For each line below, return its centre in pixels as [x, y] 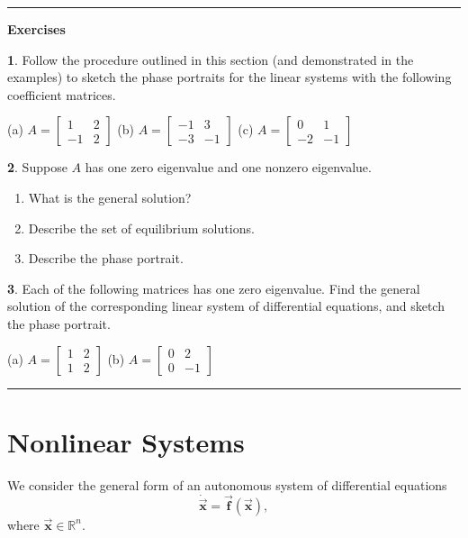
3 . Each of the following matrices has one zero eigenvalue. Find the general [214, 288]
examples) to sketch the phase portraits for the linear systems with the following [229, 77]
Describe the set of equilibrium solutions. [141, 228]
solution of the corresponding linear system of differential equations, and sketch [226, 306]
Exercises [36, 29]
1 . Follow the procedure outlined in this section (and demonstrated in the [211, 59]
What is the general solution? [110, 197]
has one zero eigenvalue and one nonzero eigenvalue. [228, 167]
